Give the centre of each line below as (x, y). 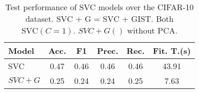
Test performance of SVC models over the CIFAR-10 (99, 7)
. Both (162, 19)
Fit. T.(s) (172, 51)
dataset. (40, 19)
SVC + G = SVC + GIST (104, 19)
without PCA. (152, 30)
